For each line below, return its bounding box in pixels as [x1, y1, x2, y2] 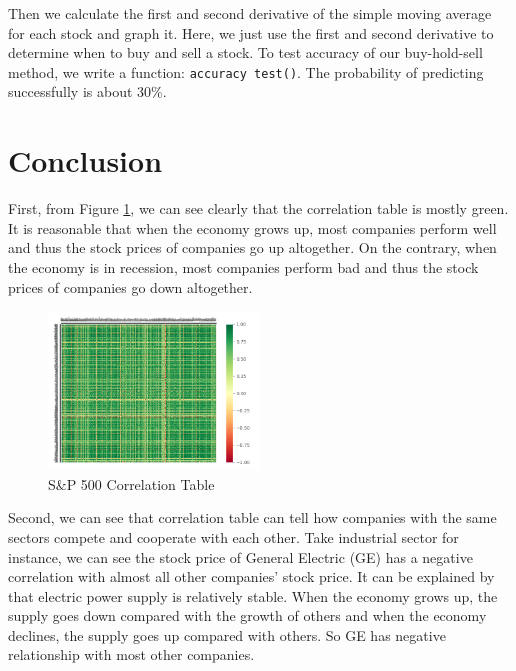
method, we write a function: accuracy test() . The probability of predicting [8, 61, 484, 82]
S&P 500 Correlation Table [48, 473, 215, 494]
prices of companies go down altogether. [8, 276, 253, 297]
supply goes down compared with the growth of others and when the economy [8, 605, 487, 626]
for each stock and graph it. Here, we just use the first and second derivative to [8, 22, 494, 43]
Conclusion [8, 140, 163, 181]
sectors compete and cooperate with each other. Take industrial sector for [8, 526, 459, 547]
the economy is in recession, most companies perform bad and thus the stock [8, 256, 479, 277]
